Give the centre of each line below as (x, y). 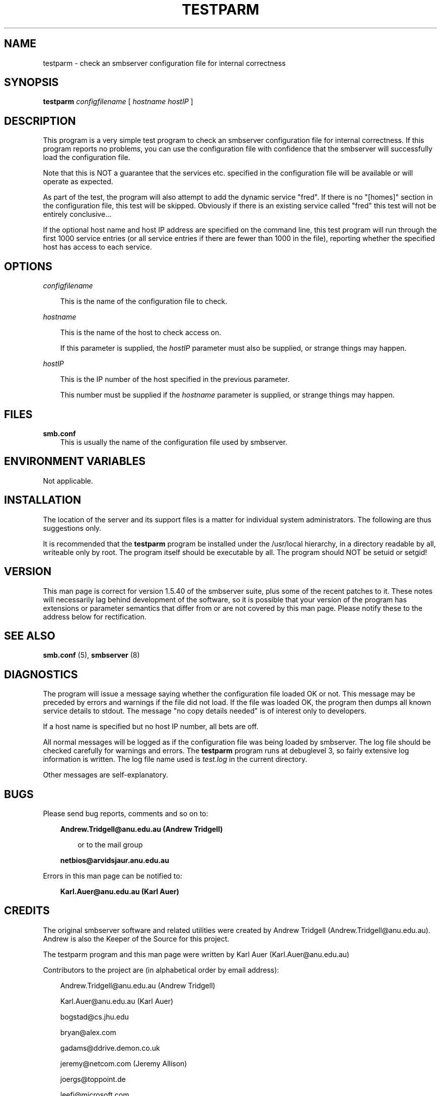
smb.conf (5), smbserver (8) (91, 655)
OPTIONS (28, 266)
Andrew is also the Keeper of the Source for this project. (136, 938)
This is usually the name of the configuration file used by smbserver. (174, 442)
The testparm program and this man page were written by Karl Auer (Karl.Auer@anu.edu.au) (196, 954)
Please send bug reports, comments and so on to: (126, 814)
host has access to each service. (97, 247)
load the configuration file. (87, 158)
